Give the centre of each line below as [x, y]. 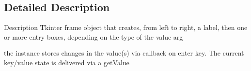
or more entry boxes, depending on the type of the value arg [94, 36]
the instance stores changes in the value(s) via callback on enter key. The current [124, 53]
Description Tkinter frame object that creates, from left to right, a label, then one [126, 27]
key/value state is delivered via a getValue [67, 62]
